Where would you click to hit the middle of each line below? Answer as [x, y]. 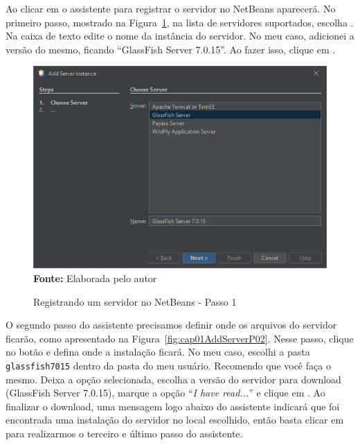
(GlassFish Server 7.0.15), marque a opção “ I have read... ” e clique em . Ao [165, 393]
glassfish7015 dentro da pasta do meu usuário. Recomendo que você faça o [168, 365]
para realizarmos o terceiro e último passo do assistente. [124, 433]
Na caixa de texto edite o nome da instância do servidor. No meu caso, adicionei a [180, 36]
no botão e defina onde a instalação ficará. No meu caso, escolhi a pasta [158, 352]
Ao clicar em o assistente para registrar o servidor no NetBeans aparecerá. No [171, 8]
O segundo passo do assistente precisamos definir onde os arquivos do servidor [171, 325]
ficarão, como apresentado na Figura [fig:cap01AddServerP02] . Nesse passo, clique [180, 338]
